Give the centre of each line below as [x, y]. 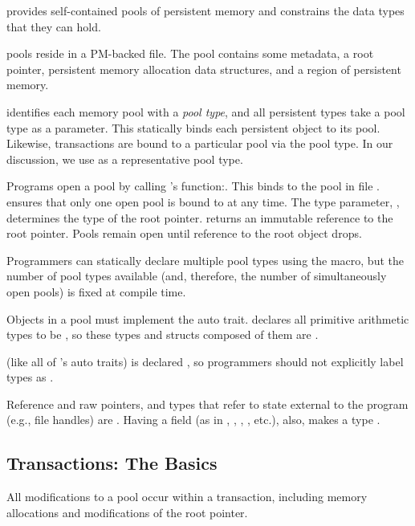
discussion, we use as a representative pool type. [125, 159]
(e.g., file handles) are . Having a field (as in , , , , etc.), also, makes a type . [193, 420]
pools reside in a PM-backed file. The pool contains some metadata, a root [190, 53]
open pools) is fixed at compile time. [96, 291]
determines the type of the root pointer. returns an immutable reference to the [200, 217]
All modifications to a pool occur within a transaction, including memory [187, 497]
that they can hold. [54, 26]
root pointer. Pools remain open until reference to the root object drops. [184, 233]
